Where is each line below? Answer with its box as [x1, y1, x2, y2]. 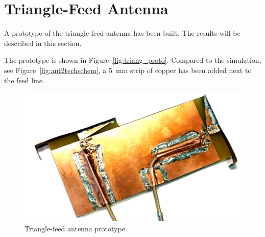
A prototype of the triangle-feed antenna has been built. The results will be [4, 28, 240, 38]
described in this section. [4, 37, 82, 48]
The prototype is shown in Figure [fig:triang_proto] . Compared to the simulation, [4, 55, 261, 65]
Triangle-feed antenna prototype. [25, 223, 127, 233]
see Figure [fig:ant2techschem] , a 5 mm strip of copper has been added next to [4, 64, 252, 75]
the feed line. [4, 75, 44, 85]
